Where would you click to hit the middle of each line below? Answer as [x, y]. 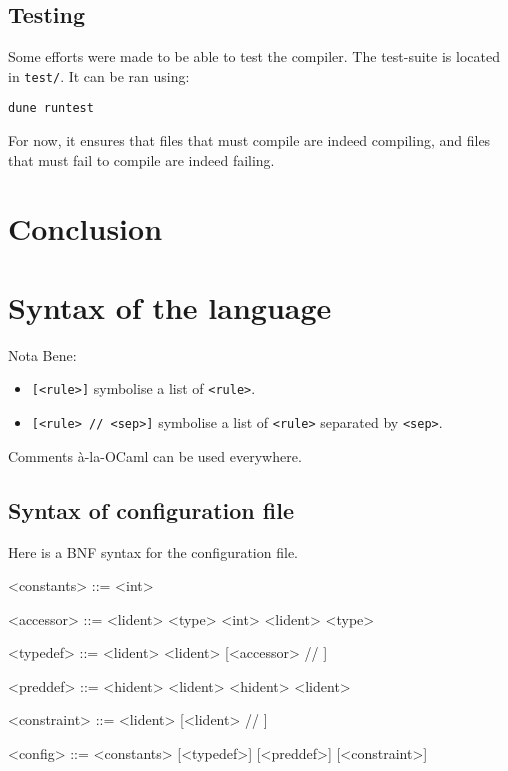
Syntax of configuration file [151, 509]
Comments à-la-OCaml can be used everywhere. [155, 455]
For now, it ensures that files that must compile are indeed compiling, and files [249, 140]
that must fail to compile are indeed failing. [141, 159]
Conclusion [85, 228]
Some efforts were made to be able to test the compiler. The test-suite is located [254, 56]
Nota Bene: [42, 354]
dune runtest [51, 108]
